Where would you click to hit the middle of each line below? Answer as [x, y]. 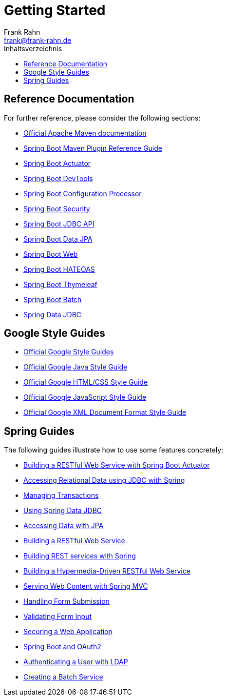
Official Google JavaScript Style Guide [85, 397]
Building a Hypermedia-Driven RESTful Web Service [107, 571]
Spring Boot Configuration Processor [83, 193]
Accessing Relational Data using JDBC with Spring [104, 480]
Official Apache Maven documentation [85, 133]
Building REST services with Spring [80, 556]
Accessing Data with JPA [64, 526]
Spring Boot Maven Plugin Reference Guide [93, 148]
